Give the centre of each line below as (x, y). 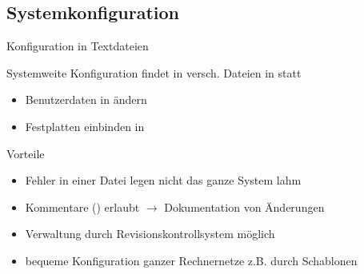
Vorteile (26, 153)
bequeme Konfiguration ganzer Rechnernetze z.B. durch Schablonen (191, 260)
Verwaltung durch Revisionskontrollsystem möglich (150, 234)
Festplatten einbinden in (85, 126)
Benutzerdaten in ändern (86, 99)
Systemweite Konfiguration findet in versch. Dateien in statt (154, 72)
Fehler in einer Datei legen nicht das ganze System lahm (163, 180)
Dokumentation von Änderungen (244, 206)
